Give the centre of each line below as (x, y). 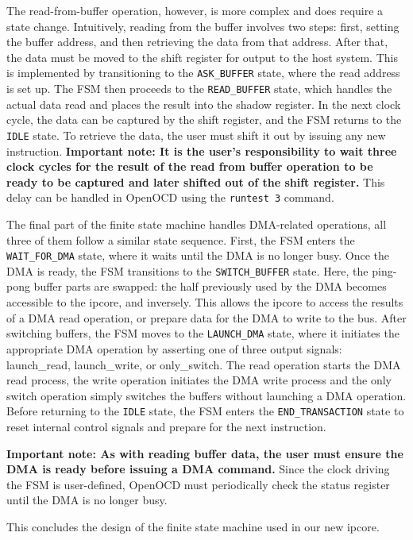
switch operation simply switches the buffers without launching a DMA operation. (206, 395)
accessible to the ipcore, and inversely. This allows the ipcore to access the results (205, 302)
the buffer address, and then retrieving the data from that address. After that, (197, 42)
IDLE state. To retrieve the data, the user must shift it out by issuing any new (196, 135)
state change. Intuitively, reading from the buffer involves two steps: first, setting (203, 26)
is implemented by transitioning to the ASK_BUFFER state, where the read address (203, 73)
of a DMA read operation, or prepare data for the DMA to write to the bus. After (206, 317)
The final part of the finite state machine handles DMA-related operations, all (197, 224)
